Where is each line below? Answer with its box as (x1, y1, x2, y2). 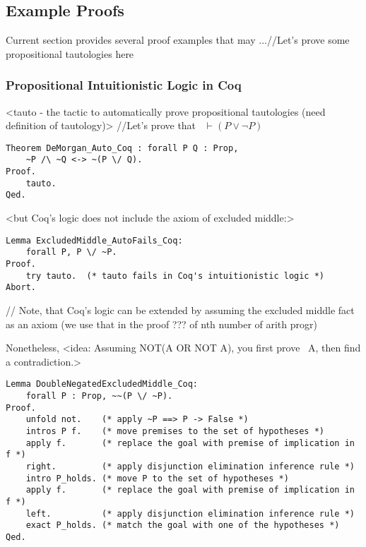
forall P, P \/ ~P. (25, 247, 117, 258)
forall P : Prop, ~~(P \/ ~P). (25, 390, 173, 401)
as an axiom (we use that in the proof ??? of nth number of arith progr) (6, 316, 317, 331)
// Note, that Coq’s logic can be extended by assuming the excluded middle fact (6, 302, 355, 317)
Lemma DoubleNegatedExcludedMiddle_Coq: (6, 379, 199, 390)
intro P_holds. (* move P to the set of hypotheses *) (25, 473, 289, 483)
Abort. (6, 282, 36, 293)
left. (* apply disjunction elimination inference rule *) (25, 508, 355, 519)
